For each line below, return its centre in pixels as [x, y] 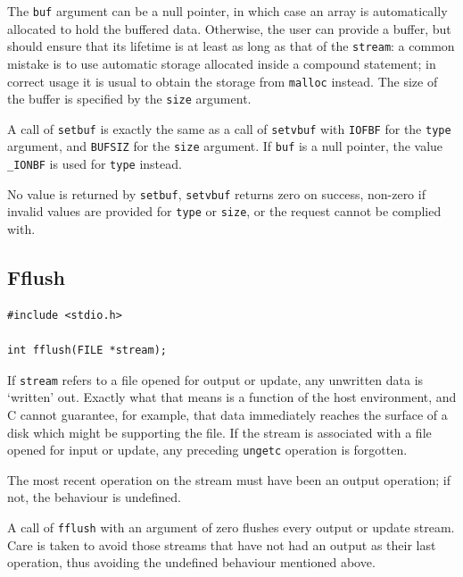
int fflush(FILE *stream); [87, 351]
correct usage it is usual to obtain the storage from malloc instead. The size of [223, 81]
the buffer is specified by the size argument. [129, 99]
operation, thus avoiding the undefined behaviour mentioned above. [191, 562]
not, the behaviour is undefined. [94, 497]
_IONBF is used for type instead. [95, 164]
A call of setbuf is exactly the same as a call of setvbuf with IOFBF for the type [229, 128]
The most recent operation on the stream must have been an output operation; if [229, 479]
